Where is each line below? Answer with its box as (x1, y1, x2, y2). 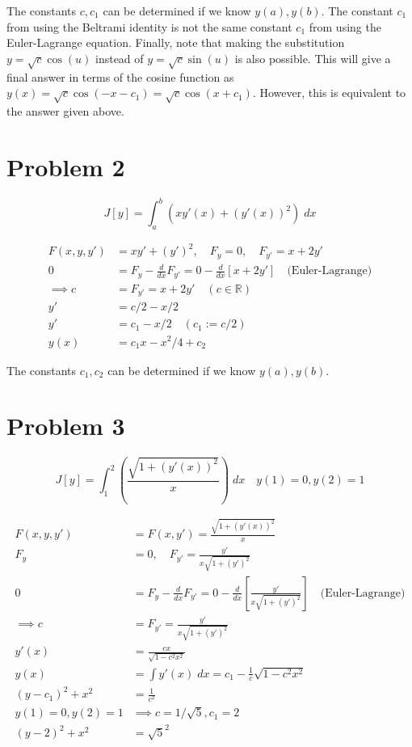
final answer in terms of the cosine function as (6, 68, 234, 85)
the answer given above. (6, 102, 124, 119)
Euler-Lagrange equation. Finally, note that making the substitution (6, 34, 345, 51)
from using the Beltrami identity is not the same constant (6, 18, 292, 35)
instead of (95, 49, 144, 66)
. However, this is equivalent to (252, 84, 406, 101)
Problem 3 (6, 409, 125, 442)
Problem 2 (6, 150, 125, 183)
